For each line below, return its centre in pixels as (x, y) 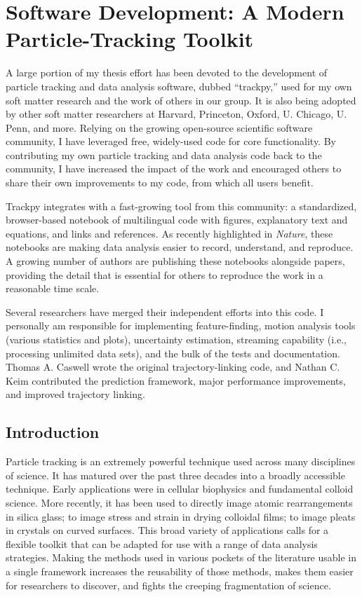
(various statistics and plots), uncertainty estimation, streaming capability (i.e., (176, 339)
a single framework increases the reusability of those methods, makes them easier (180, 571)
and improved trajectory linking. (75, 394)
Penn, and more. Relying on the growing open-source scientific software (159, 127)
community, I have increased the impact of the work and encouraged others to (174, 169)
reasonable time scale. (53, 288)
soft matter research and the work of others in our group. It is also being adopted (181, 100)
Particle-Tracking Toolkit (130, 39)
